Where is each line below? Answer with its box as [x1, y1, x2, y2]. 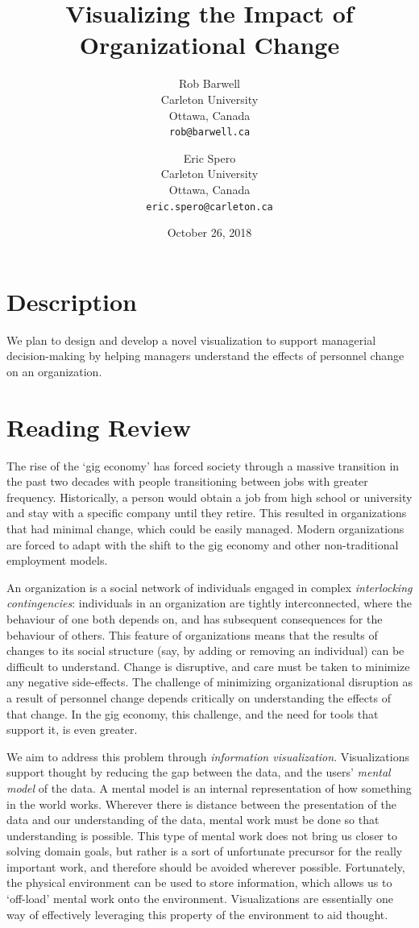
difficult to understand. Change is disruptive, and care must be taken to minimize [6, 657, 410, 674]
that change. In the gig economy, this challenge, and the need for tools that [6, 705, 379, 722]
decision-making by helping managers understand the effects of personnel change [6, 347, 404, 364]
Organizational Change [79, 28, 340, 61]
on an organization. [6, 362, 102, 379]
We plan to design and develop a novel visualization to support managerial [6, 331, 376, 348]
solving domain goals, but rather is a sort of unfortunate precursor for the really [6, 843, 403, 860]
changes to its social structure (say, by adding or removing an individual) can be [6, 642, 404, 659]
